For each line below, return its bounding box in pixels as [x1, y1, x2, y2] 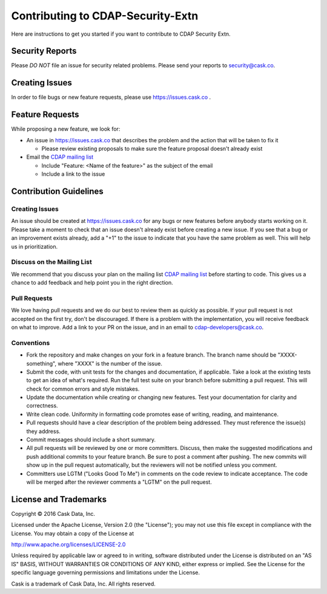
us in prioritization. [11, 243, 58, 250]
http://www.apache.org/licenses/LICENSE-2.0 [11, 541, 126, 548]
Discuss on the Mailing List [11, 258, 92, 266]
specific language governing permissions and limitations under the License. [11, 569, 200, 576]
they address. [26, 427, 61, 435]
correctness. [26, 402, 58, 409]
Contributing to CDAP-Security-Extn [11, 9, 199, 22]
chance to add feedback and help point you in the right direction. [11, 279, 173, 286]
